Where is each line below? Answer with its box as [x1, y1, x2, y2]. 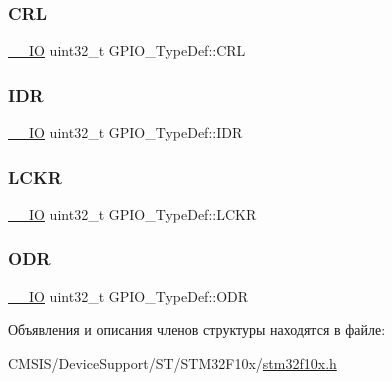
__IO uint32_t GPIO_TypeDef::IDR [8, 122, 243, 143]
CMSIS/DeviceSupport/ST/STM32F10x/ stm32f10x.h [8, 352, 337, 373]
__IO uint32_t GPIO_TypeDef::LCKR [8, 203, 257, 224]
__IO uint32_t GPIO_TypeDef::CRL [8, 40, 246, 61]
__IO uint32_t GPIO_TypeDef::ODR [8, 285, 249, 306]
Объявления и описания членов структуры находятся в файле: [8, 319, 386, 340]
